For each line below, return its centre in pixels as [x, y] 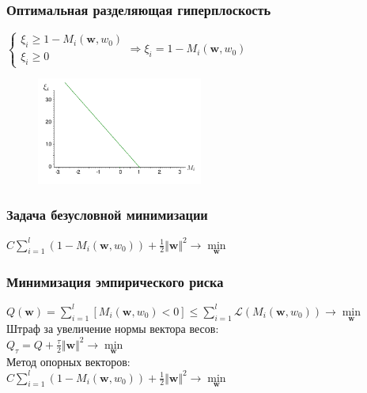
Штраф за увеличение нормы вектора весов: [113, 329]
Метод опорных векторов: [68, 361]
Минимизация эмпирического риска [115, 281]
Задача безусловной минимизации [107, 215]
